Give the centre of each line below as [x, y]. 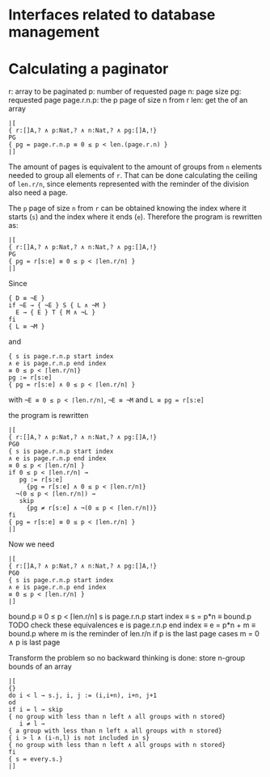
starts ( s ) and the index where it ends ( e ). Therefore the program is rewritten [135, 217]
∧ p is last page [34, 642]
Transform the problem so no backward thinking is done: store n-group [127, 658]
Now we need [32, 544]
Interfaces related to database [112, 15]
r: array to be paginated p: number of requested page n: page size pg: [125, 91]
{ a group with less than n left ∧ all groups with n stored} [115, 731]
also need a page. [38, 192]
